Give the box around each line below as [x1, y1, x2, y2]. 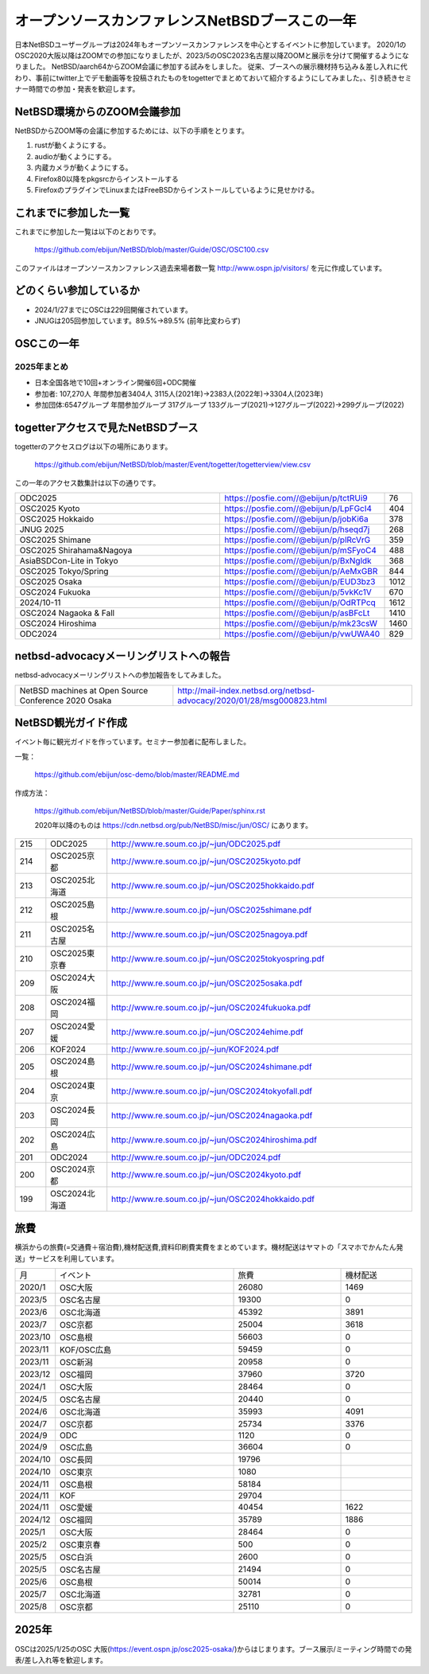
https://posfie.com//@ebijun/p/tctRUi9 [223, 492, 369, 503]
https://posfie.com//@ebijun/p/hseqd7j [223, 524, 370, 535]
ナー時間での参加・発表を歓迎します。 [14, 84, 140, 94]
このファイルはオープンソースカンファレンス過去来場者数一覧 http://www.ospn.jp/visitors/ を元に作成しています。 [14, 263, 387, 272]
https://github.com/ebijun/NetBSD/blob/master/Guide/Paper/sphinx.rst [34, 806, 266, 815]
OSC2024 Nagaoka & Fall [19, 607, 115, 618]
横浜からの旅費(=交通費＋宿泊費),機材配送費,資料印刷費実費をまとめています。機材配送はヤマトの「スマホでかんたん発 [14, 1243, 404, 1252]
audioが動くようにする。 [34, 151, 116, 161]
